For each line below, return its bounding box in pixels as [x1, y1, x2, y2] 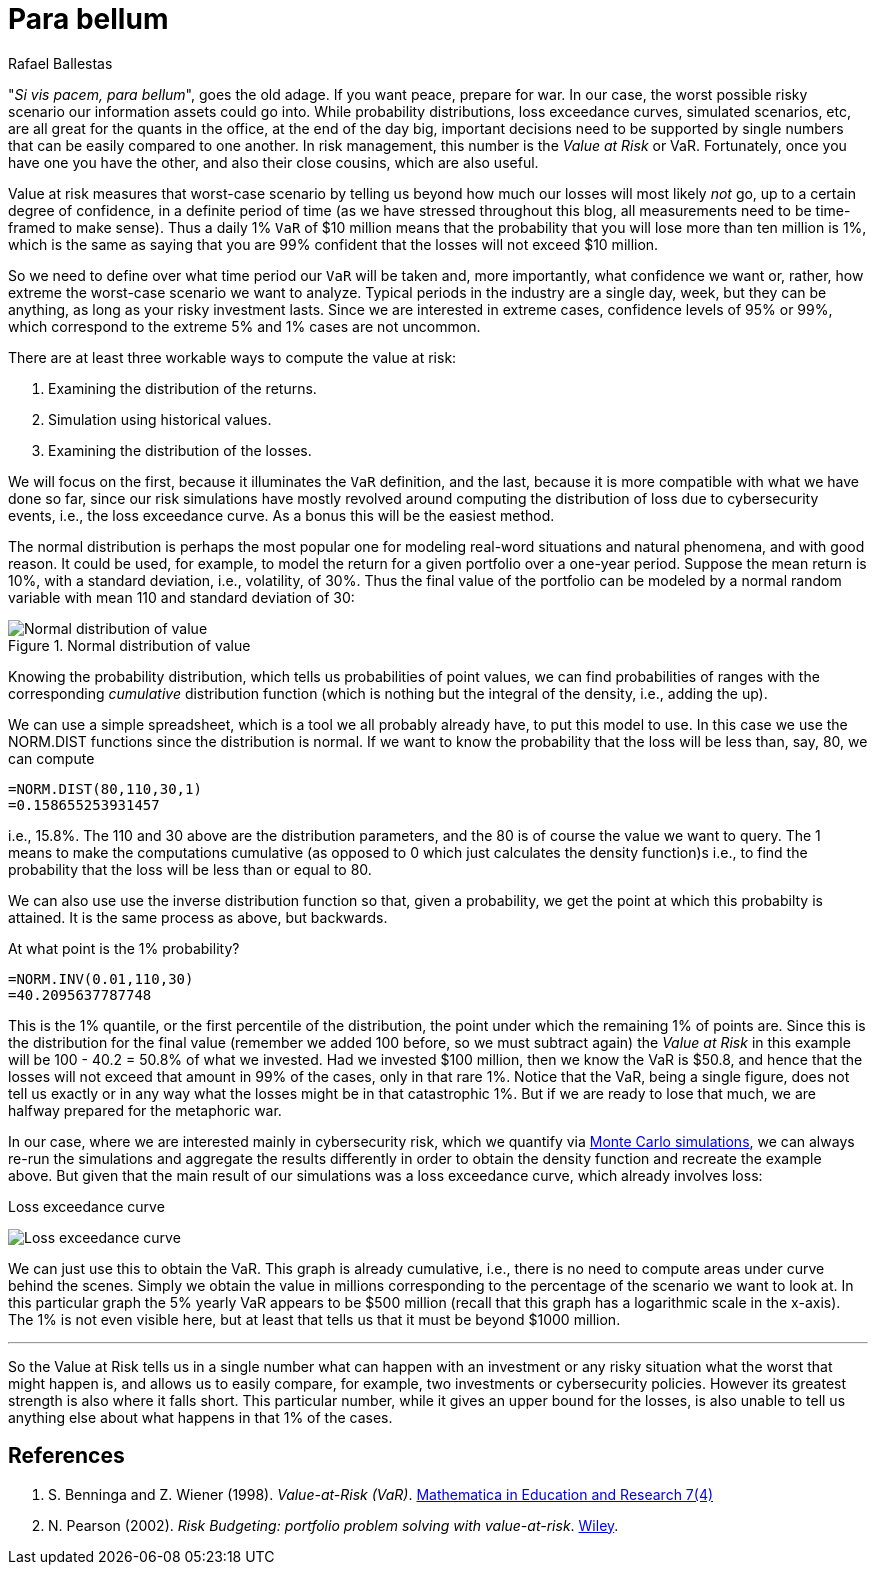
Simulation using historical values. [48, 410, 272, 428]
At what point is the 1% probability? [8, 939, 240, 957]
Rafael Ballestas [8, 54, 113, 72]
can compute [8, 749, 95, 767]
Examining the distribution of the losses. [48, 441, 312, 459]
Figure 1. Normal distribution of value [8, 636, 251, 654]
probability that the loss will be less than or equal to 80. [8, 860, 372, 878]
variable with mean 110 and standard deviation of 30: [8, 588, 355, 606]
